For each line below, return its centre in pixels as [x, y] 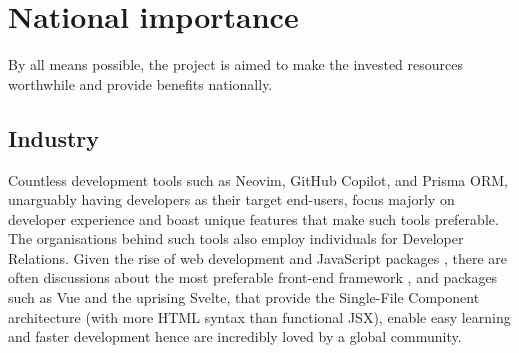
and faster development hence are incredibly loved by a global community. [235, 336]
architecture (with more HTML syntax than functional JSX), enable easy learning [259, 316]
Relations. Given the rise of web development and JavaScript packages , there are [258, 257]
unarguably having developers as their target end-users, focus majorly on [231, 199]
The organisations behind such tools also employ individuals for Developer [236, 238]
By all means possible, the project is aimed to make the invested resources [235, 64]
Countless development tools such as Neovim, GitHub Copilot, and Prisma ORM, [258, 179]
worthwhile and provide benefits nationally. [140, 83]
